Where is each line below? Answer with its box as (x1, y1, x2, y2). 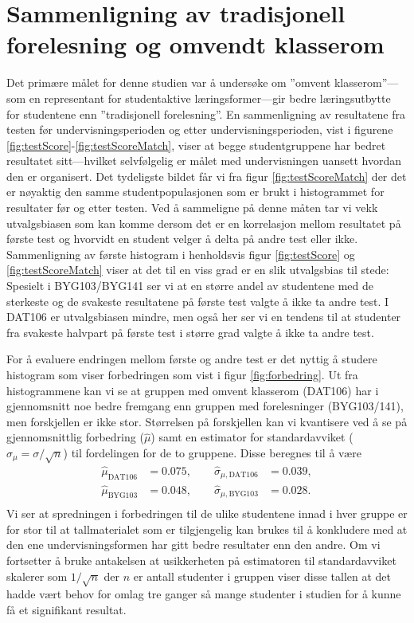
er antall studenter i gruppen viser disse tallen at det (133, 567, 392, 584)
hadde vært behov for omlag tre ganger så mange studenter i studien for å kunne (6, 586, 401, 602)
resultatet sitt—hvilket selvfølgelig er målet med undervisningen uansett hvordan (6, 152, 402, 169)
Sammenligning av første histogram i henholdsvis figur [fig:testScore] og (6, 245, 355, 262)
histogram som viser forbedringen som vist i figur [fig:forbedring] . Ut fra (6, 366, 358, 382)
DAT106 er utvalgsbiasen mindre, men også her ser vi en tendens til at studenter (6, 308, 401, 325)
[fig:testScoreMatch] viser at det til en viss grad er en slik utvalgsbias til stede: (6, 261, 389, 278)
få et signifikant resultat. (6, 601, 127, 617)
